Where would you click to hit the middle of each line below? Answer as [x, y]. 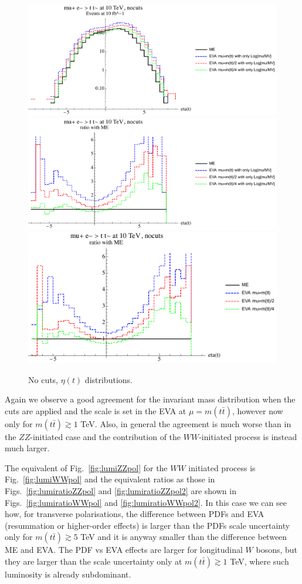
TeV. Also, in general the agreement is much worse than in [186, 423]
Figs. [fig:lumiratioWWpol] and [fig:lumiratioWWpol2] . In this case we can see [146, 502]
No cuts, [43, 379]
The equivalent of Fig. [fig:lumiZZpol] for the [86, 467]
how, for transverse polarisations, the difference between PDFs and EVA [135, 514]
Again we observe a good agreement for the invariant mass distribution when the [150, 399]
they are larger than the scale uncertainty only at [94, 561]
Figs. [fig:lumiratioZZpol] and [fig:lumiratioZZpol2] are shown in [121, 491]
